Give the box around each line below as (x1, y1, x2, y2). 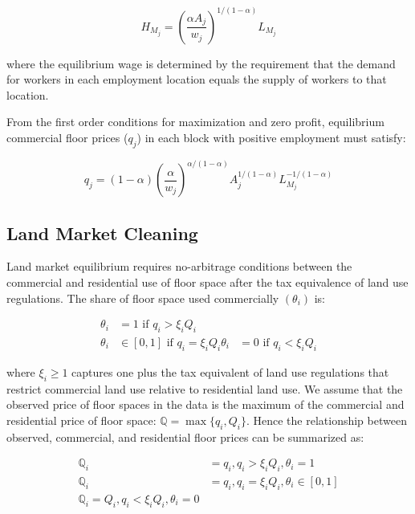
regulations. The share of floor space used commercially (6, 289, 279, 306)
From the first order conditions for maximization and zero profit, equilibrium (6, 113, 384, 130)
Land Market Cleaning (6, 220, 198, 245)
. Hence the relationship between (246, 411, 407, 428)
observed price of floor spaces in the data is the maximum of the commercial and (6, 396, 405, 413)
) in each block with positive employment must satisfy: (136, 128, 406, 145)
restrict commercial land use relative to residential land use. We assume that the (6, 380, 403, 397)
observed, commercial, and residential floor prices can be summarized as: (6, 428, 364, 445)
